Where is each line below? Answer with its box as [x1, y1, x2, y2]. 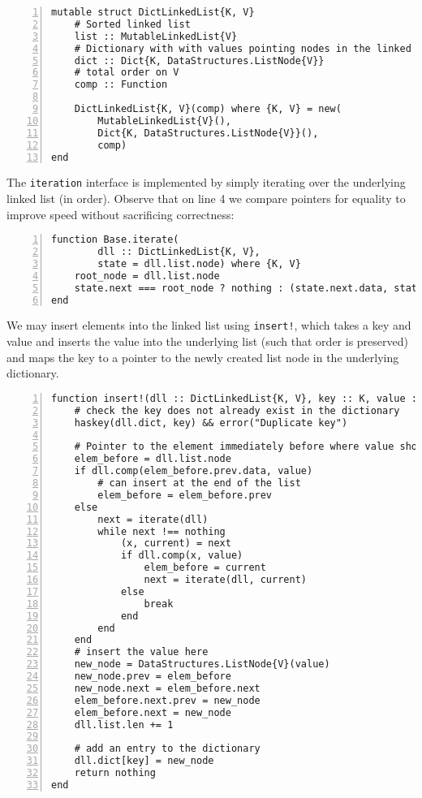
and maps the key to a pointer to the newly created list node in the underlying [6, 348, 399, 365]
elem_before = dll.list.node [74, 453, 231, 465]
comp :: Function [74, 79, 168, 91]
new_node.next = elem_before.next [74, 682, 261, 694]
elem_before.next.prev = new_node [74, 694, 261, 706]
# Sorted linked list [74, 18, 191, 30]
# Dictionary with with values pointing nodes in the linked [74, 42, 411, 54]
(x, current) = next [120, 537, 231, 550]
